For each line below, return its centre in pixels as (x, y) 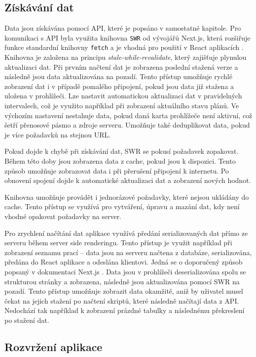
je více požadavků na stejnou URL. (58, 134)
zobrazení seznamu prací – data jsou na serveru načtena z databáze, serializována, (128, 252)
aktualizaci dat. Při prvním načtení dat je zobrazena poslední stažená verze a (121, 67)
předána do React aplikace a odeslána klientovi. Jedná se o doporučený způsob (124, 262)
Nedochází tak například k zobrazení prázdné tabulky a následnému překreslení (125, 310)
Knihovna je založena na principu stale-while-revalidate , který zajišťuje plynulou (126, 57)
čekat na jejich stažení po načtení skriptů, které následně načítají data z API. (122, 300)
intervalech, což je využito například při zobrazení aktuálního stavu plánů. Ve (122, 106)
